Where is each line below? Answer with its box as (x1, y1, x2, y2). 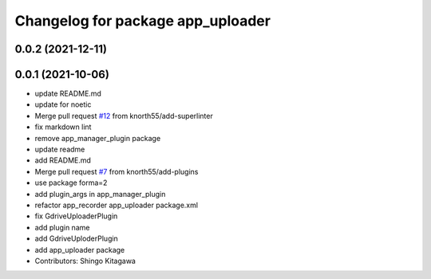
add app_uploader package (34, 245, 125, 254)
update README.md (34, 88, 101, 99)
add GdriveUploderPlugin (34, 234, 119, 243)
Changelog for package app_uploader (14, 12, 271, 29)
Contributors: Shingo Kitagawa (34, 256, 136, 265)
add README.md (34, 155, 92, 165)
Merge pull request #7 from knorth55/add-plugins (34, 167, 199, 176)
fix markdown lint (34, 122, 92, 132)
